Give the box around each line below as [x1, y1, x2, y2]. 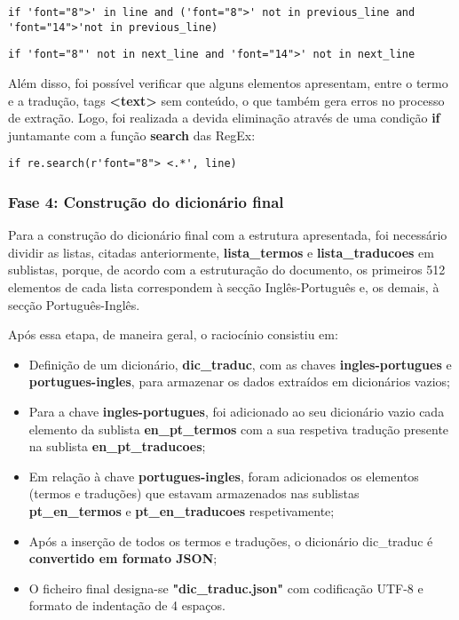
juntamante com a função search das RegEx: [8, 125, 256, 144]
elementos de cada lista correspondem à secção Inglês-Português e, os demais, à [8, 278, 439, 296]
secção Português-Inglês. [8, 295, 140, 314]
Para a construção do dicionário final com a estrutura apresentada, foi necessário [8, 226, 447, 244]
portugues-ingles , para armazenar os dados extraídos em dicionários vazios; [28, 372, 450, 391]
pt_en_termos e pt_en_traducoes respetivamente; [28, 501, 335, 520]
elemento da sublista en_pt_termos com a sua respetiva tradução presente [28, 419, 449, 438]
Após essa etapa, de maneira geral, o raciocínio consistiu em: [8, 325, 338, 344]
